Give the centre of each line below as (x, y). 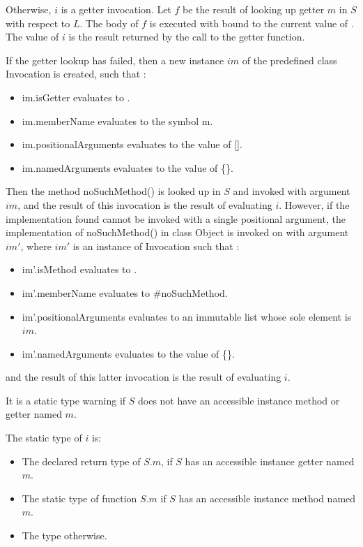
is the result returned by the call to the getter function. (187, 37)
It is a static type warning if (66, 400)
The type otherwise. (64, 535)
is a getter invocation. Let (116, 9)
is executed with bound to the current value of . (252, 23)
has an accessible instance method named (267, 498)
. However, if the (314, 204)
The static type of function (79, 498)
